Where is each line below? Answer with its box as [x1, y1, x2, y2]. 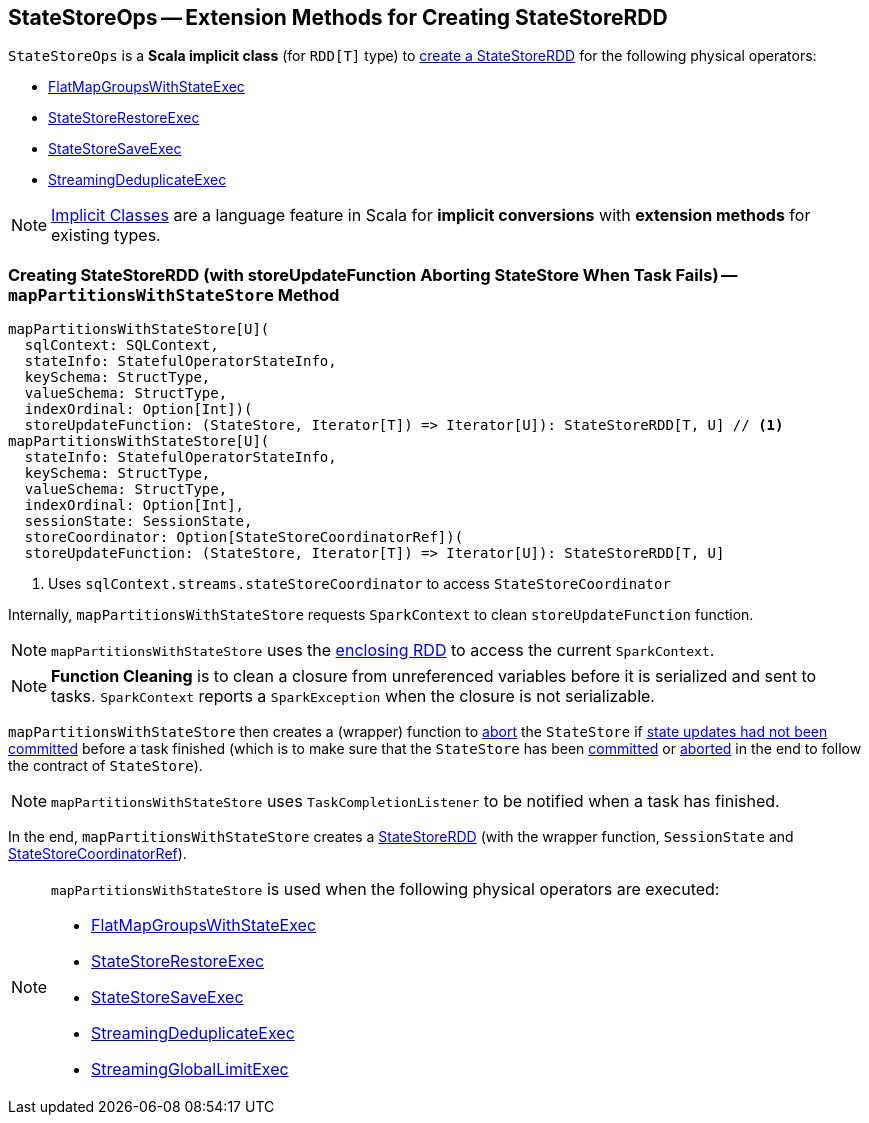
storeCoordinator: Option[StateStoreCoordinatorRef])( [24, 529, 464, 546]
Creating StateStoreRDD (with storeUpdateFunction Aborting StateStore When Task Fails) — [8, 264, 738, 285]
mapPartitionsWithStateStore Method [8, 284, 340, 305]
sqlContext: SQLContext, [24, 337, 219, 354]
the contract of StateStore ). [8, 757, 203, 775]
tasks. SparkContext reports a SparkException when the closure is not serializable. [51, 686, 655, 707]
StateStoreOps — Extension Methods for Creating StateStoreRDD [8, 5, 668, 30]
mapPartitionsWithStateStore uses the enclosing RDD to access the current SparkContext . [51, 640, 715, 661]
